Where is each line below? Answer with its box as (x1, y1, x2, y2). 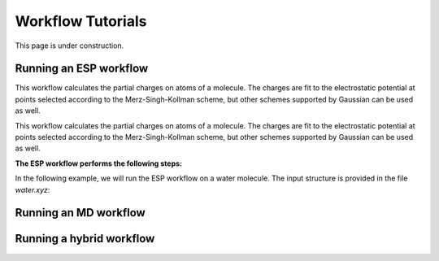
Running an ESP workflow (15, 62, 149, 76)
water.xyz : (15, 185, 50, 194)
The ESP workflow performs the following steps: (15, 159, 183, 168)
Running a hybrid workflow (15, 232, 155, 246)
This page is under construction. (15, 41, 124, 50)
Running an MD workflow (15, 206, 146, 220)
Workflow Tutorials (15, 12, 147, 30)
